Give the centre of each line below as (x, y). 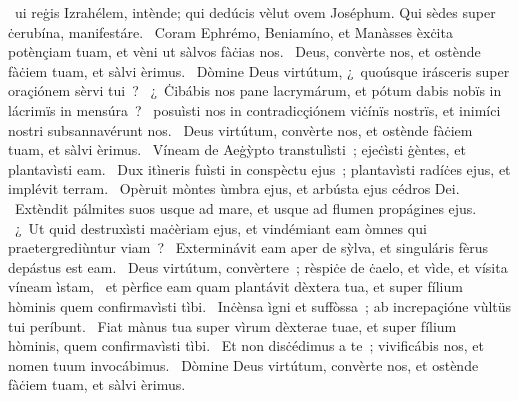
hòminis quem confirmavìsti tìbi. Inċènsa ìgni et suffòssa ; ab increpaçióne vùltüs (260, 305)
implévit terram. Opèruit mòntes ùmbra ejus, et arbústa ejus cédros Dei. (234, 188)
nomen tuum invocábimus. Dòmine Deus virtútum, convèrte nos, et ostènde (243, 364)
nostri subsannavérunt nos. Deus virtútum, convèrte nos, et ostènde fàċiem (240, 129)
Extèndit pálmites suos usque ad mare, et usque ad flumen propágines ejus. (245, 207)
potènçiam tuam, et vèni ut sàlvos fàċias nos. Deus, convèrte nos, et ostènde (244, 51)
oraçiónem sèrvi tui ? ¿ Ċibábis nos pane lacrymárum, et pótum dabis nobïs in (255, 90)
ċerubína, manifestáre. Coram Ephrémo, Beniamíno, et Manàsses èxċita (230, 31)
